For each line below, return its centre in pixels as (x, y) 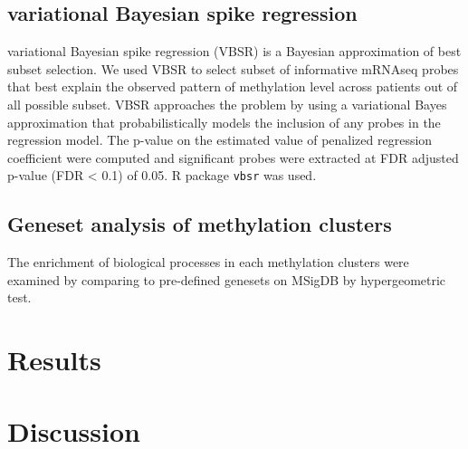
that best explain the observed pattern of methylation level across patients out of (233, 86)
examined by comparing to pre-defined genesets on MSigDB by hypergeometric (227, 279)
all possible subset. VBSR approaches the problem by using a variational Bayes (227, 104)
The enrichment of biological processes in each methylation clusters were (208, 262)
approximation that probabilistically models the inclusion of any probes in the (224, 122)
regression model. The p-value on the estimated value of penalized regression (220, 140)
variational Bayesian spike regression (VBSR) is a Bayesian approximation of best (234, 51)
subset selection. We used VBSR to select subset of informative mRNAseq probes (233, 68)
